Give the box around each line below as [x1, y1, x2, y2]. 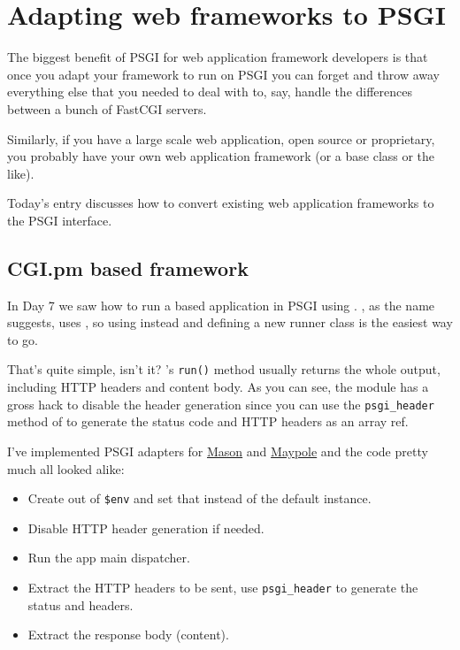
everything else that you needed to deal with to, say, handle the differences [7, 82, 413, 101]
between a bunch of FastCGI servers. [7, 99, 207, 118]
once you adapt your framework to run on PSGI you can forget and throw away [7, 65, 440, 83]
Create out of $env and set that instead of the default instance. [27, 489, 372, 508]
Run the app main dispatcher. [27, 548, 190, 567]
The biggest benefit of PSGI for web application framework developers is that [7, 48, 428, 66]
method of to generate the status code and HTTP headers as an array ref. [7, 412, 409, 431]
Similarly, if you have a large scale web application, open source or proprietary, [7, 129, 435, 148]
